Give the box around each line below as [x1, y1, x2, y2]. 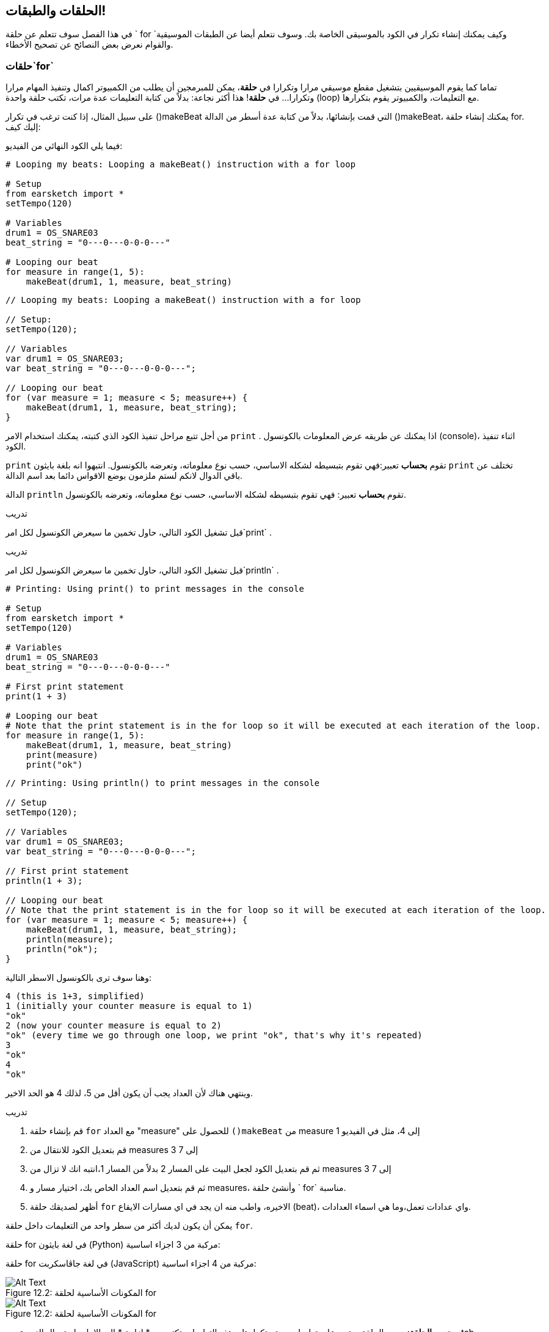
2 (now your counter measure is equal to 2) [5, 1021, 222, 1031]
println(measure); [26, 934, 114, 945]
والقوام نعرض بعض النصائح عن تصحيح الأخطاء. [5, 39, 173, 50]
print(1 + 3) [5, 691, 68, 702]
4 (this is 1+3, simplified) [5, 991, 145, 1002]
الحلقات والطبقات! [5, 3, 106, 18]
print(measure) [26, 750, 98, 760]
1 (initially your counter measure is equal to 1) [5, 1001, 253, 1011]
